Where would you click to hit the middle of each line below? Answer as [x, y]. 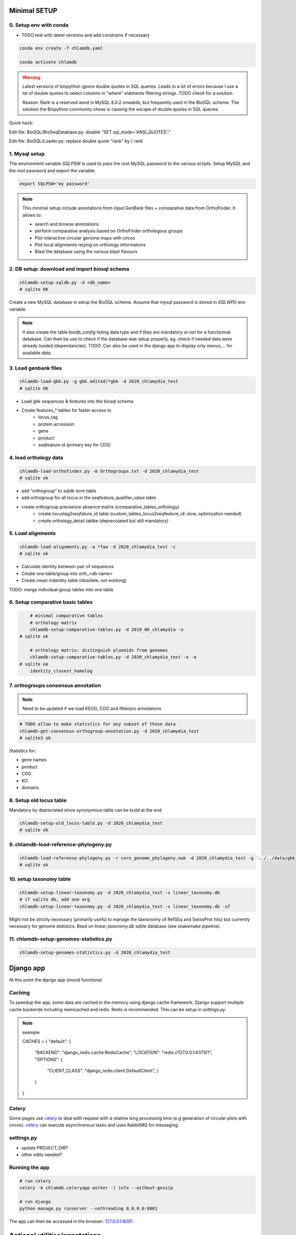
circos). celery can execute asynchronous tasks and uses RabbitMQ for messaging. [94, 1125]
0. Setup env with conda [39, 25]
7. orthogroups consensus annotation [55, 685]
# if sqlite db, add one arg [55, 900]
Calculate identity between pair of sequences [68, 567]
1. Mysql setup [27, 154]
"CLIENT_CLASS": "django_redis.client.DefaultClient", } [103, 1071]
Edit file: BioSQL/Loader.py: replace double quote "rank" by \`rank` [77, 141]
